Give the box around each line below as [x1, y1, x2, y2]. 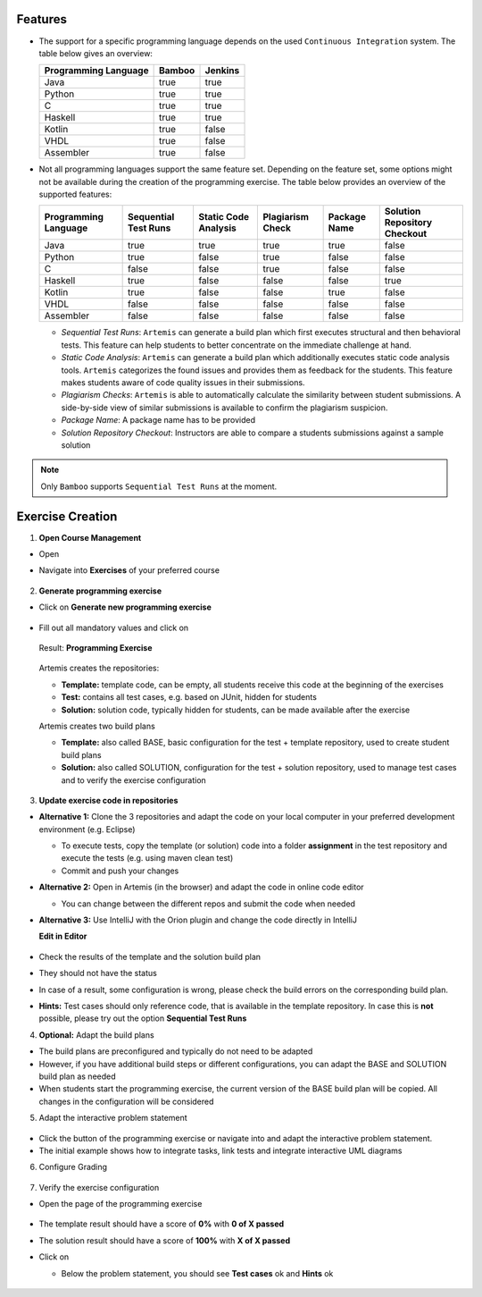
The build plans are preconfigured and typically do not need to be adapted [38, 1046, 313, 1057]
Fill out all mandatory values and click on [38, 622, 189, 633]
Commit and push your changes [61, 865, 179, 876]
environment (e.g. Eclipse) [38, 823, 136, 835]
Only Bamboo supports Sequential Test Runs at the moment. [40, 481, 278, 492]
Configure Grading [38, 1162, 107, 1173]
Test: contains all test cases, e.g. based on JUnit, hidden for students [61, 692, 317, 703]
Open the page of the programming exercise [38, 1199, 203, 1209]
